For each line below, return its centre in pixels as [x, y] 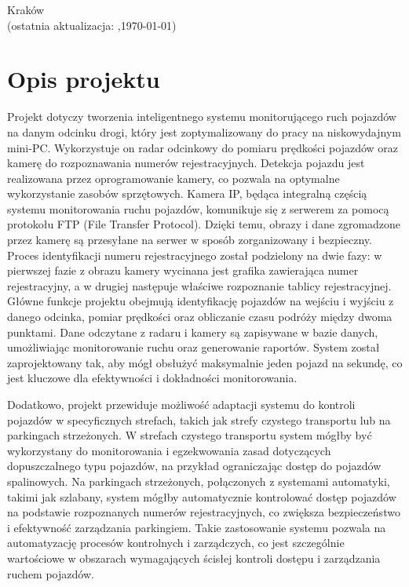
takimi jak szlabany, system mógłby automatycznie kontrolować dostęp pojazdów [202, 496]
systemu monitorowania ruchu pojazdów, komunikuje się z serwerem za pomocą [198, 208]
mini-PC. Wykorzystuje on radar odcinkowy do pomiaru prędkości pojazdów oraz [203, 147]
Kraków [26, 9]
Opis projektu [84, 79]
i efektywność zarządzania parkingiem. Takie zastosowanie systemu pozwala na [197, 527]
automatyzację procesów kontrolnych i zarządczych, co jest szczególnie [176, 543]
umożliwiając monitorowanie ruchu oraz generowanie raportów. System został [194, 347]
